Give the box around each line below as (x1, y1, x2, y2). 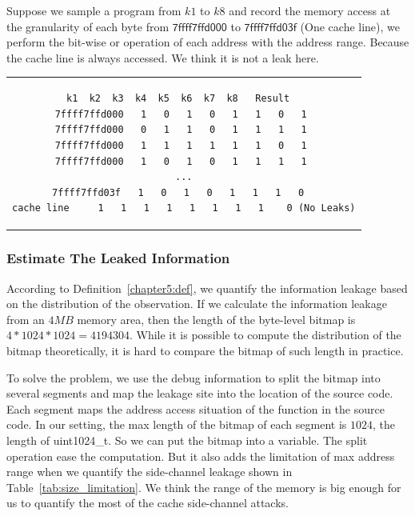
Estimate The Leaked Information (6, 248, 230, 268)
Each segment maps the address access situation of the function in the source (6, 400, 385, 417)
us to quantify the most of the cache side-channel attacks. (6, 494, 289, 511)
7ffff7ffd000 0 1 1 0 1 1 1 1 (54, 124, 307, 136)
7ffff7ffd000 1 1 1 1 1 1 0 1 (54, 139, 307, 151)
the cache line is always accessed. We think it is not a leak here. (6, 49, 319, 66)
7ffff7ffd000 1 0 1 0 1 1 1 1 (54, 155, 307, 167)
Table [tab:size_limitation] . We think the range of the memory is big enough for (6, 478, 401, 495)
